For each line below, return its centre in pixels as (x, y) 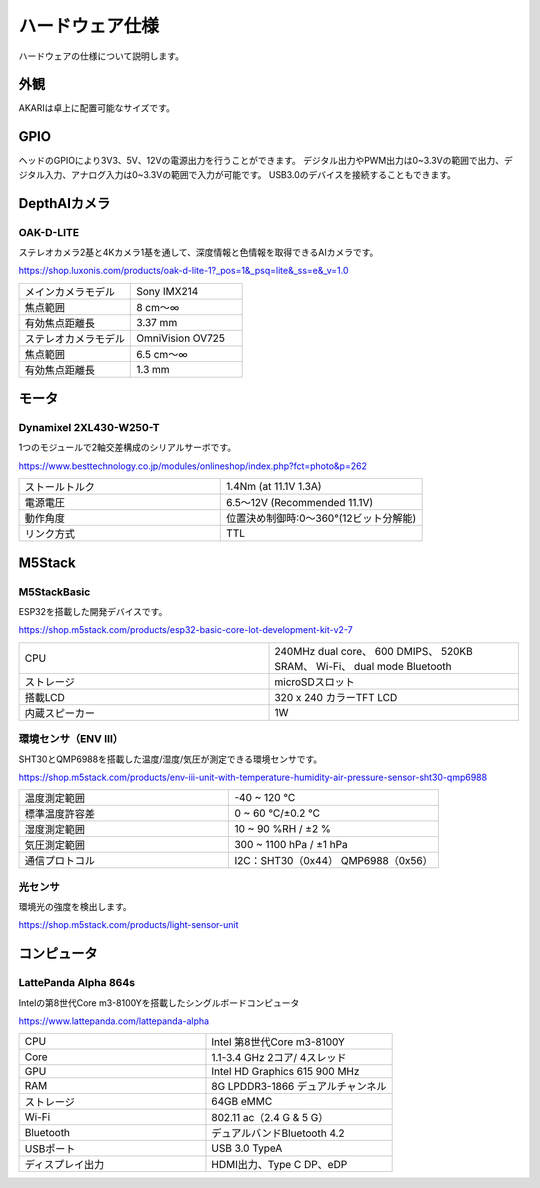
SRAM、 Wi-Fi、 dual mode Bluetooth (363, 666)
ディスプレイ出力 (64, 1165)
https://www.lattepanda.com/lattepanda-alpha (114, 1021)
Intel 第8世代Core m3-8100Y (278, 1042)
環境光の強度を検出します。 (75, 907)
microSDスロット (314, 682)
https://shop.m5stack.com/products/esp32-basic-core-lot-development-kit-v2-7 (186, 630)
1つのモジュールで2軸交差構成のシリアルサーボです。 (127, 447)
